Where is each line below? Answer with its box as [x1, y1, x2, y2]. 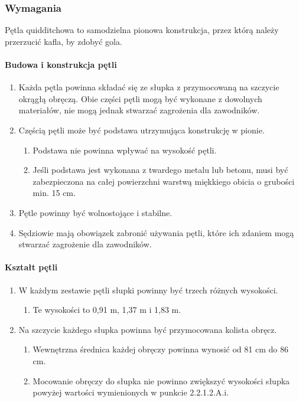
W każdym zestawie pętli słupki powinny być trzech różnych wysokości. [18, 283, 278, 296]
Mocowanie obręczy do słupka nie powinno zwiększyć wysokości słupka [32, 374, 290, 387]
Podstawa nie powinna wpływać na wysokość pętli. [32, 143, 217, 156]
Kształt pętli [5, 261, 58, 273]
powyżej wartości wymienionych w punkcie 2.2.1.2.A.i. [32, 386, 229, 398]
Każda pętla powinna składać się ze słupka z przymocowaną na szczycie [18, 81, 279, 93]
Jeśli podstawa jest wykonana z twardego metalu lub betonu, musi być [32, 164, 288, 176]
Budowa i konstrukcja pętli [5, 58, 117, 70]
